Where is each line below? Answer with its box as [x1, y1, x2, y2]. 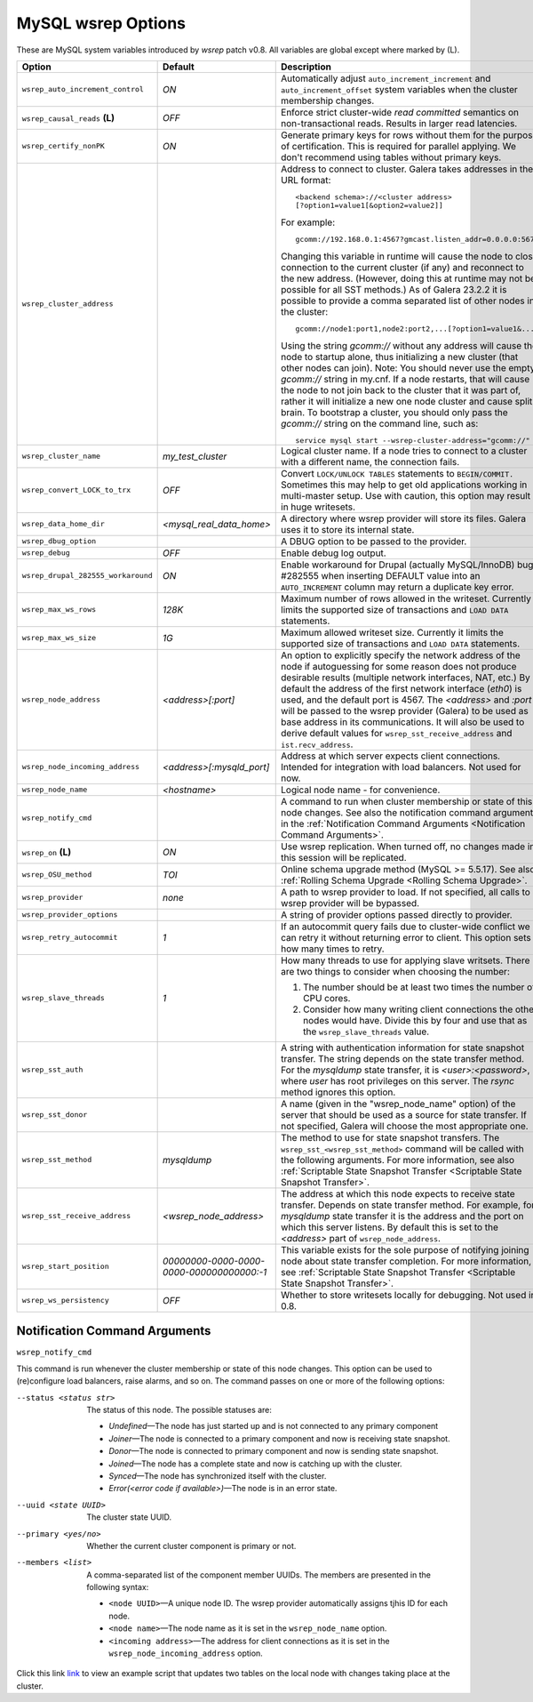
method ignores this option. [281, 1086, 396, 1098]
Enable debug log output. [281, 547, 386, 559]
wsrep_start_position [21, 1262, 110, 1272]
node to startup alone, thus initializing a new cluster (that [281, 350, 519, 363]
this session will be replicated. [281, 851, 408, 863]
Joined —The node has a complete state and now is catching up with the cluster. [108, 1458, 403, 1469]
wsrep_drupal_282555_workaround [21, 571, 153, 581]
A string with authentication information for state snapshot [281, 1041, 525, 1054]
